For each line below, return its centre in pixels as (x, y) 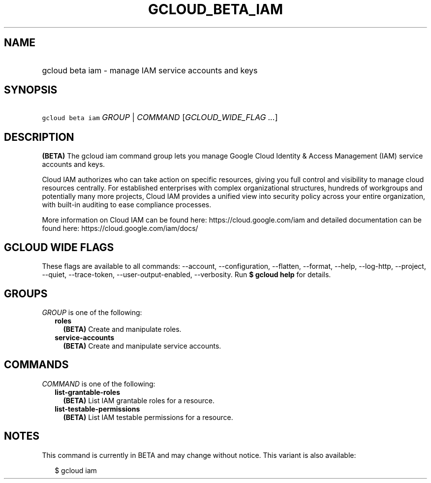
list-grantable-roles (88, 392)
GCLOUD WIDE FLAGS (59, 247)
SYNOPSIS (31, 90)
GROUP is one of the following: (92, 312)
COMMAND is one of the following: (99, 384)
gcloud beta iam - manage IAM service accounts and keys (150, 70)
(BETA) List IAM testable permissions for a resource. (148, 417)
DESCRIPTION (39, 137)
